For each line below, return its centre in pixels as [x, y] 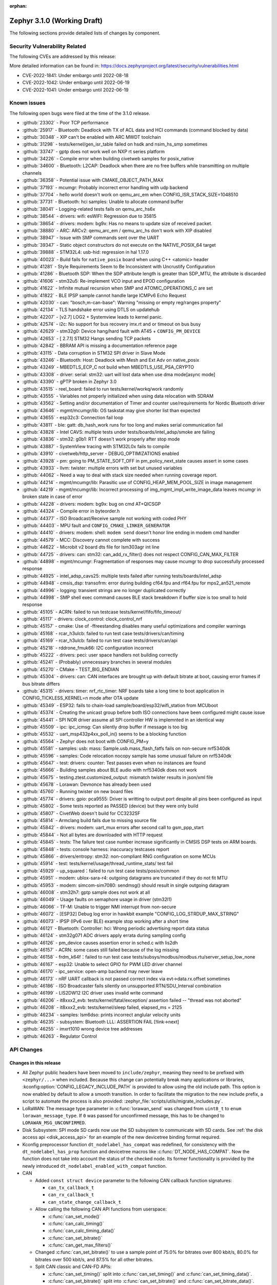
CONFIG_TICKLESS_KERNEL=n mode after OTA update [80, 698]
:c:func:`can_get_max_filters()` [80, 1245]
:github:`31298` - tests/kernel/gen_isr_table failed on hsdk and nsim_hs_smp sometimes [115, 144]
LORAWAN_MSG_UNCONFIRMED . [54, 1123]
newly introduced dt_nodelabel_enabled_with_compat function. [95, 1166]
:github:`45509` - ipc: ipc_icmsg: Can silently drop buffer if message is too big [105, 727]
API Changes [26, 1050]
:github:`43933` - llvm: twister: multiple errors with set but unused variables [102, 468]
